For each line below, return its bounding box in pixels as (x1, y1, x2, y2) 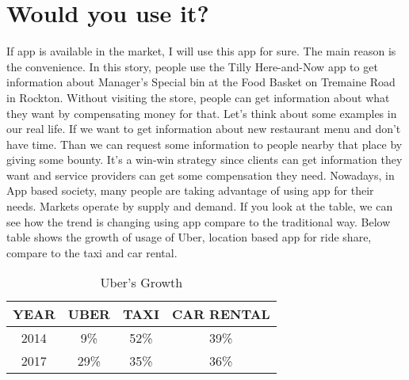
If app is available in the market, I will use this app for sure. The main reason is (6, 43, 396, 59)
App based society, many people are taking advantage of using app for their (6, 182, 374, 199)
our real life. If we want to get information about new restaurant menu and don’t (6, 120, 401, 137)
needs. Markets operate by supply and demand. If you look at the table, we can (6, 198, 393, 215)
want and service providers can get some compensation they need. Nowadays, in (6, 166, 395, 183)
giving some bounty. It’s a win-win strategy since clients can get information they (6, 151, 403, 168)
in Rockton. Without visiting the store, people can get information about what (6, 89, 390, 105)
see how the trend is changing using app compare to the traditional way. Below (6, 213, 391, 230)
